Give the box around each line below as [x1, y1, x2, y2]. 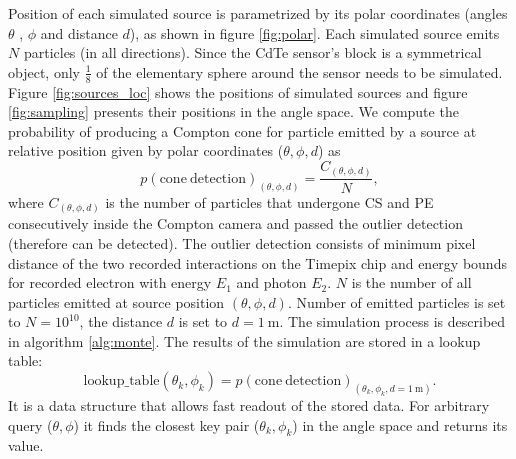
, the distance [79, 311, 163, 332]
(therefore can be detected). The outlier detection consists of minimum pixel [8, 232, 476, 253]
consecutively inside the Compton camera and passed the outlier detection [8, 213, 463, 234]
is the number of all [351, 272, 472, 293]
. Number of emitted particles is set [287, 291, 506, 312]
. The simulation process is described [279, 311, 506, 332]
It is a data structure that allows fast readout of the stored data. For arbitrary [8, 394, 490, 415]
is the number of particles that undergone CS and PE [105, 191, 434, 212]
